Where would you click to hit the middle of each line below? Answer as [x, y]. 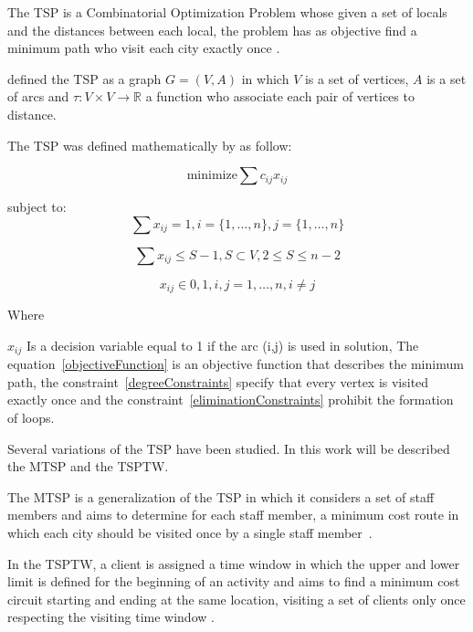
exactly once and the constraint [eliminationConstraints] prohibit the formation [231, 400]
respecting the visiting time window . [111, 617]
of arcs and [38, 96]
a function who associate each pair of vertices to [280, 96]
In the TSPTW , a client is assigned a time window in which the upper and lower [234, 563]
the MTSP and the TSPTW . [88, 466]
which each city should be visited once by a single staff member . [190, 532]
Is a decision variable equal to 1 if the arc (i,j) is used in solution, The [222, 345]
